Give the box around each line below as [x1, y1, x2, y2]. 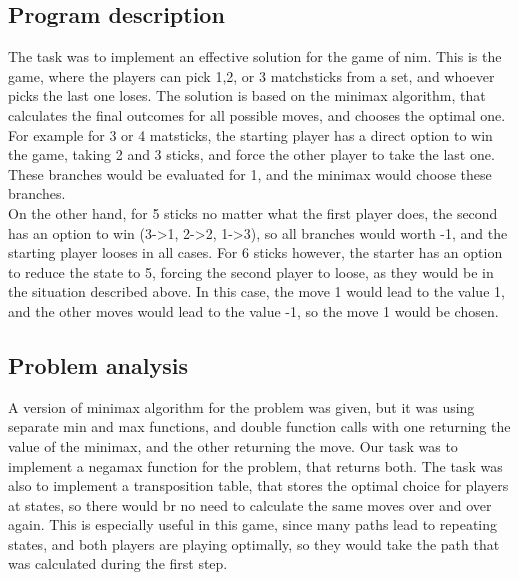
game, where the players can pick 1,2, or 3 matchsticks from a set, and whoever [8, 65, 495, 86]
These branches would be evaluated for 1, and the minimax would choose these [8, 163, 492, 184]
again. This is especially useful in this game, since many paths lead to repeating [8, 514, 498, 535]
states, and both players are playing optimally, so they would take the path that [8, 533, 500, 554]
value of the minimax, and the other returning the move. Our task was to [8, 435, 458, 456]
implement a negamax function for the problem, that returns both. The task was [8, 455, 503, 476]
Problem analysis [8, 349, 188, 380]
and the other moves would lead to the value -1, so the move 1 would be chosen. [8, 300, 499, 321]
